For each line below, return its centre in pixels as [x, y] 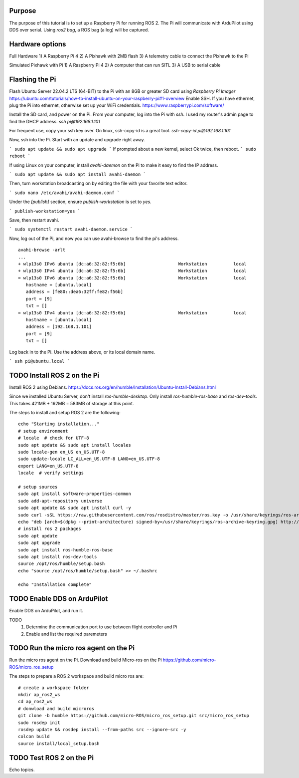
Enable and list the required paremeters [67, 634]
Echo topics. [22, 770]
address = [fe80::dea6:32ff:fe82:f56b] [75, 292]
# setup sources [38, 487]
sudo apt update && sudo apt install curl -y [75, 508]
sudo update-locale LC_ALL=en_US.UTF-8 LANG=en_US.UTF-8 [89, 459]
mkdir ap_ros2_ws [39, 694]
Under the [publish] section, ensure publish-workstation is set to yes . [80, 202]
